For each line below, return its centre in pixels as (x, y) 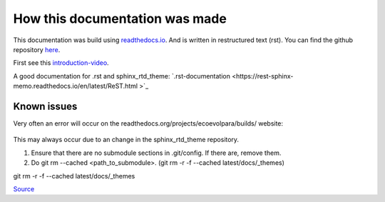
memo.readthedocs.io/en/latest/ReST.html (76, 86)
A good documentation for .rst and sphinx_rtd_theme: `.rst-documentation (122, 76)
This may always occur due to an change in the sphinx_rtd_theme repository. (126, 140)
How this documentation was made (120, 19)
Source (24, 188)
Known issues (45, 106)
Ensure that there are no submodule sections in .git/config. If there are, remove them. (156, 153)
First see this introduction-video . (61, 63)
